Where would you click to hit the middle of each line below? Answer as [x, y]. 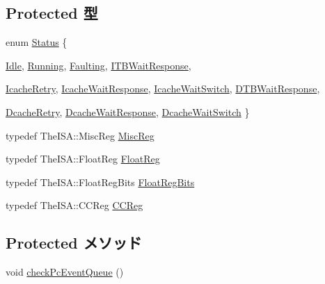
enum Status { [37, 42]
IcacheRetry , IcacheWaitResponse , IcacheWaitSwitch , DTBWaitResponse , [163, 89]
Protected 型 [52, 13]
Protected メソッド [74, 243]
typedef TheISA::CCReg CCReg [74, 205]
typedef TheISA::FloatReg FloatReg [83, 159]
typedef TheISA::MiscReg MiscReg [80, 135]
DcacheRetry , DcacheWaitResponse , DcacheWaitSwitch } [128, 111]
